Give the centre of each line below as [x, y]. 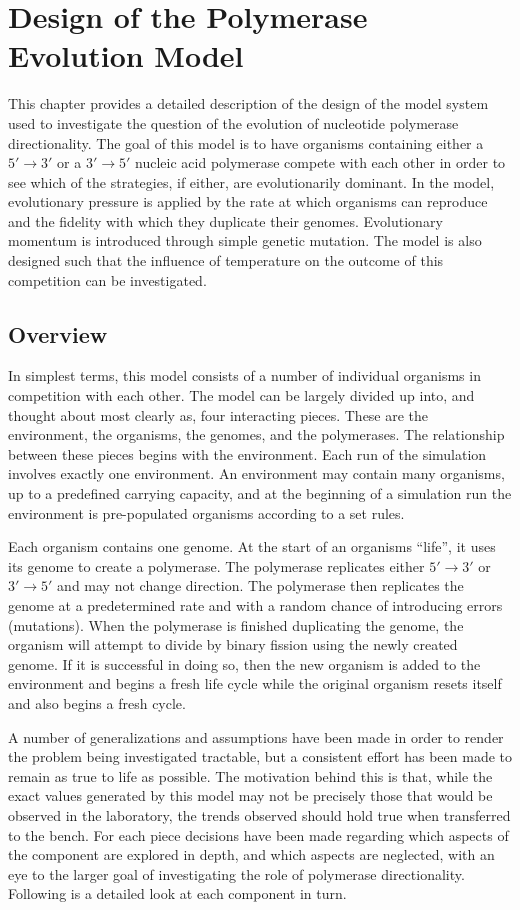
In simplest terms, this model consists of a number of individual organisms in [244, 375]
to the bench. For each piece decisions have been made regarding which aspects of [258, 834]
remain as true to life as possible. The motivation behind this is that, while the [250, 775]
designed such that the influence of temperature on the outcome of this [226, 260]
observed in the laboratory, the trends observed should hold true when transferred [259, 814]
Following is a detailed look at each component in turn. [177, 893]
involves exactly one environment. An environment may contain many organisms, [256, 473]
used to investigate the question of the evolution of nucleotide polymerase [233, 122]
